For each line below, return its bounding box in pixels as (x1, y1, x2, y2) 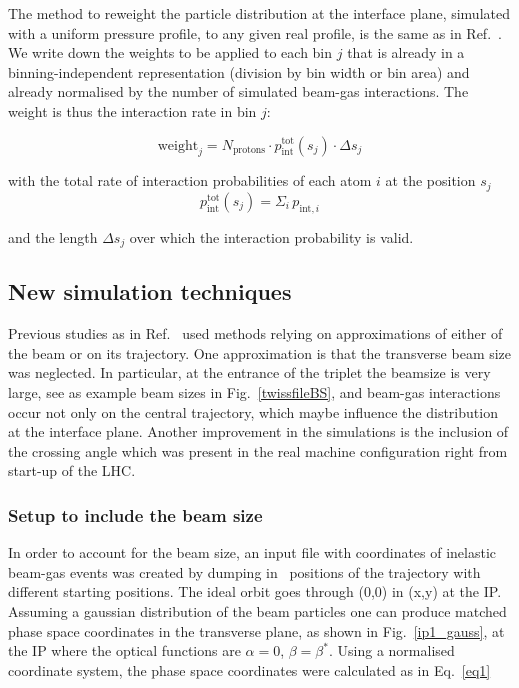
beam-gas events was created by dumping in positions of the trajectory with (8, 561, 481, 582)
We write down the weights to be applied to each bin (8, 42, 333, 63)
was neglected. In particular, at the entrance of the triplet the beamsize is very (8, 362, 491, 383)
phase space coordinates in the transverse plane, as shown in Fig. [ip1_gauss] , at (8, 620, 505, 641)
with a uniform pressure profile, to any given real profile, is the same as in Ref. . (8, 22, 502, 43)
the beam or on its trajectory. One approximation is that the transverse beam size (8, 342, 512, 363)
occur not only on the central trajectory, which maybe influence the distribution (8, 401, 498, 422)
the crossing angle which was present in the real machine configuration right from (8, 440, 508, 461)
